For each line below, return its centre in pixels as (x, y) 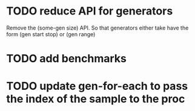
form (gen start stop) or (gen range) (51, 34)
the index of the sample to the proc (96, 99)
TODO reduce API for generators (90, 11)
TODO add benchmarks (67, 59)
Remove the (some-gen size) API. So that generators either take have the (97, 28)
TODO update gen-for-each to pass (97, 86)
